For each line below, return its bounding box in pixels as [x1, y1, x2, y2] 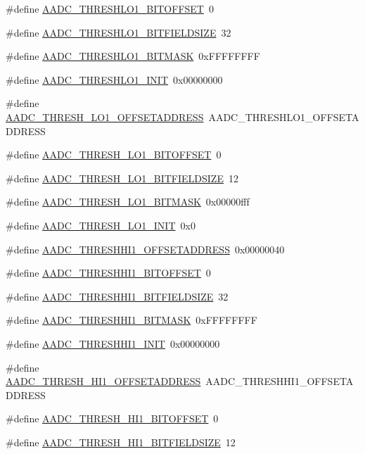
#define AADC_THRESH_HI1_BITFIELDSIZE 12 [6, 434, 236, 449]
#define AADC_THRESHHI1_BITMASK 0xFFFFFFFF [6, 313, 257, 327]
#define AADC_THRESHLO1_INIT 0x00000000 [6, 72, 223, 87]
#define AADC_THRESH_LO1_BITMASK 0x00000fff [6, 194, 250, 209]
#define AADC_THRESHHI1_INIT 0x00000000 [6, 336, 220, 351]
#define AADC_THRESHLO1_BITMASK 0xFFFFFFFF [6, 49, 260, 63]
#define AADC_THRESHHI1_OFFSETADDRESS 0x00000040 [6, 241, 285, 256]
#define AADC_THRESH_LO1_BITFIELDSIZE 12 [6, 170, 238, 185]
